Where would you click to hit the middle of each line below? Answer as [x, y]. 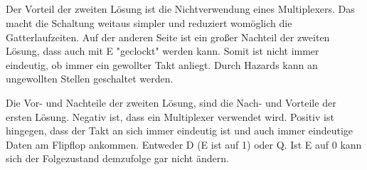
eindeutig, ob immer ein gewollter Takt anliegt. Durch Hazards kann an [162, 64]
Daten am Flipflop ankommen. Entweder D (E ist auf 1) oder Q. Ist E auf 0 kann [184, 144]
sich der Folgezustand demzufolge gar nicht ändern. [117, 158]
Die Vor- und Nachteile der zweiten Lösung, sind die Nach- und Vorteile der [171, 102]
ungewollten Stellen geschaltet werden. [90, 79]
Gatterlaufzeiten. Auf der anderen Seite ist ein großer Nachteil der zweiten [168, 37]
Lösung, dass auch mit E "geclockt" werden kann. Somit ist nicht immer [163, 51]
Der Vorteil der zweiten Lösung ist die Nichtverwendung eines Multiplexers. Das [180, 9]
